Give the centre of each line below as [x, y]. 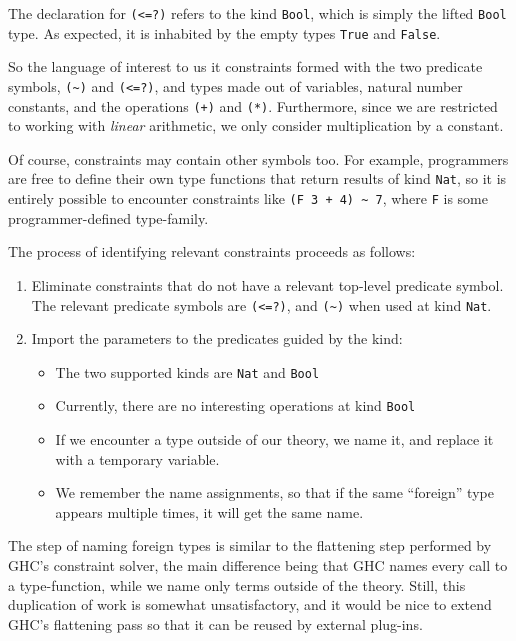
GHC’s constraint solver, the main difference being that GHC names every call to [258, 565]
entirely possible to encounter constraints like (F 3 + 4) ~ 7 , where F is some [248, 198]
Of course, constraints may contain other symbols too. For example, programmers [258, 158]
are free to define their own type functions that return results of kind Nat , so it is [257, 178]
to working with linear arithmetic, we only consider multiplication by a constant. [256, 125]
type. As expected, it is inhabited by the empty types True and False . [224, 32]
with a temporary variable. [137, 458]
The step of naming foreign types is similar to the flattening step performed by [250, 545]
